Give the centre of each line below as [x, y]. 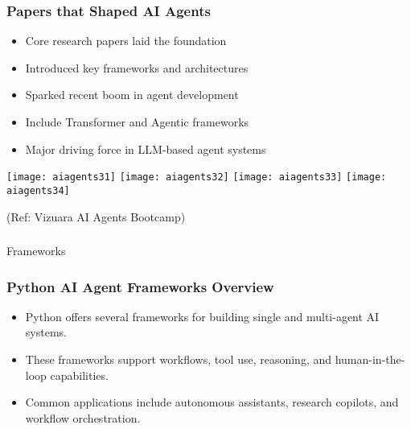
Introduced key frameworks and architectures [137, 67]
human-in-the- [370, 359]
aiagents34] [38, 190]
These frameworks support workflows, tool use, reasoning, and [179, 359]
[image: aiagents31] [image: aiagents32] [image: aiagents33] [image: [197, 177]
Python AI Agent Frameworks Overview [140, 286]
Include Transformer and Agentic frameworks [137, 122]
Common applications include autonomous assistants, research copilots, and [212, 402]
